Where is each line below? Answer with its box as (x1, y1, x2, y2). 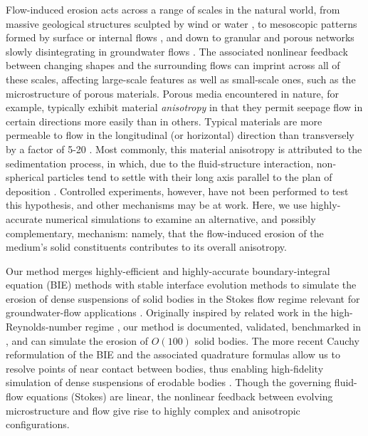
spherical (6, 170, 44, 185)
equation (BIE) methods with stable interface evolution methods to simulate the (6, 277, 357, 292)
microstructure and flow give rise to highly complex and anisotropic (6, 403, 300, 417)
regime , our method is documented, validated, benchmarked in (85, 319, 362, 334)
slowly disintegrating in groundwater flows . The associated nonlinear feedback (6, 43, 348, 58)
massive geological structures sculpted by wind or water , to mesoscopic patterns (6, 16, 357, 31)
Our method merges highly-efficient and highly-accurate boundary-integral (6, 263, 330, 278)
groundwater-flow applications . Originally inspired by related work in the (6, 305, 327, 320)
